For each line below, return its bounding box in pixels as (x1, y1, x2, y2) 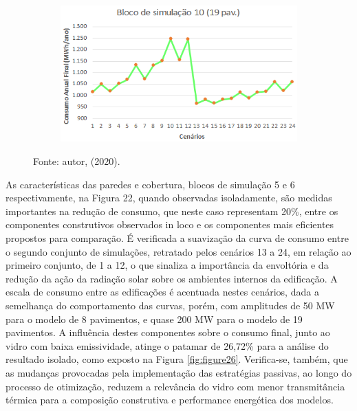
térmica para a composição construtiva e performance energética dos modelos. (6, 392, 334, 407)
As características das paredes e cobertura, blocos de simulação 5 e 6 (6, 177, 295, 191)
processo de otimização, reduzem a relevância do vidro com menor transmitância (6, 379, 345, 393)
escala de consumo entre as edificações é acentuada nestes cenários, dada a (6, 285, 319, 299)
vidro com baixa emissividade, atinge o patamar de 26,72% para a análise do (6, 338, 329, 353)
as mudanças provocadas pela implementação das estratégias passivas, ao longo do (6, 365, 352, 379)
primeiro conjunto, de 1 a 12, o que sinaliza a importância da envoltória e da (6, 258, 329, 272)
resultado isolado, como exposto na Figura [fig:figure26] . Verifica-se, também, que (6, 352, 348, 366)
